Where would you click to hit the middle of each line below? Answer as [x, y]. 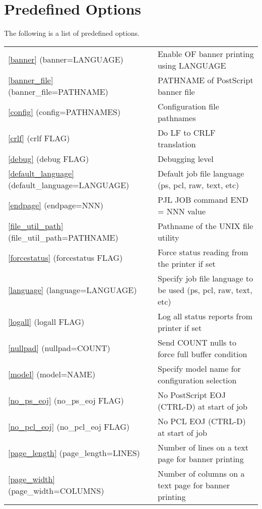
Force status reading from [203, 252]
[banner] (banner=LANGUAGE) [66, 60]
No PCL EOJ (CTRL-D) [202, 421]
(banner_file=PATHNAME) [58, 91]
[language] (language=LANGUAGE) [73, 290]
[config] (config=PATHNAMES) [64, 112]
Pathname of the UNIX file [205, 225]
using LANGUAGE [192, 65]
